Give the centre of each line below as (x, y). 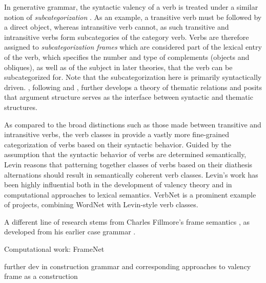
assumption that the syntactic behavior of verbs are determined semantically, (125, 154)
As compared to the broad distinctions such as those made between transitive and (133, 124)
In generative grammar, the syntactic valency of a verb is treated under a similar (131, 7)
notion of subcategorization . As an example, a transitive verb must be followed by (133, 17)
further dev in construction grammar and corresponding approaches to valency (128, 266)
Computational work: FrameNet (54, 249)
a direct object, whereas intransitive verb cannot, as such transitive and (117, 27)
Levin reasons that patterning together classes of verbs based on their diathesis (128, 164)
